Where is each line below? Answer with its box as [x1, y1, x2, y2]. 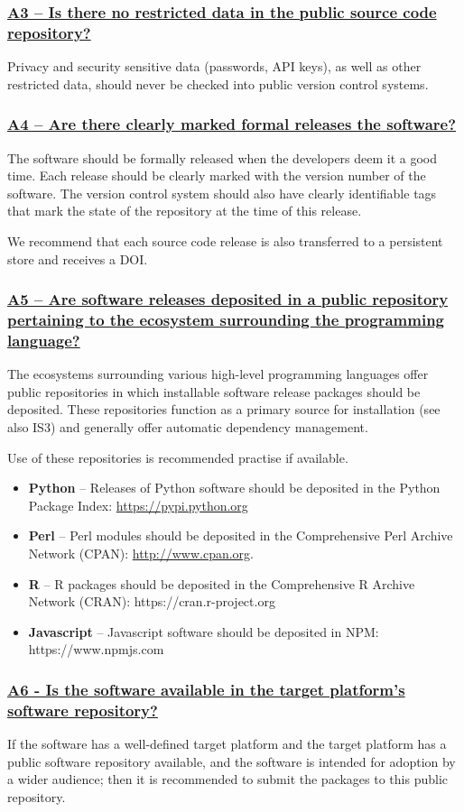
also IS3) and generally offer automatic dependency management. [7, 417, 368, 436]
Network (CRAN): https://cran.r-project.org [28, 592, 275, 611]
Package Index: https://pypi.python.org [28, 495, 248, 514]
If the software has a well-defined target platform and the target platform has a [7, 734, 447, 753]
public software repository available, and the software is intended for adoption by [7, 752, 456, 770]
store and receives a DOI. [7, 249, 148, 268]
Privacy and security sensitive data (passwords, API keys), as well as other [7, 57, 422, 76]
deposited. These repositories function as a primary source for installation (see [7, 400, 441, 419]
